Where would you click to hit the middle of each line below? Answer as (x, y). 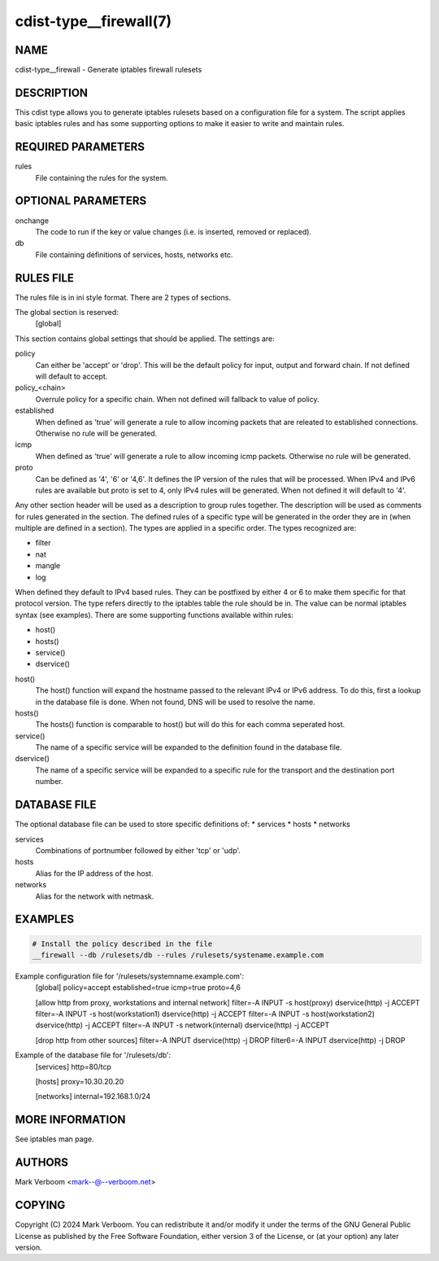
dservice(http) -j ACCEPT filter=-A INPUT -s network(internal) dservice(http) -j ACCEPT (183, 1025)
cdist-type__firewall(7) (93, 21)
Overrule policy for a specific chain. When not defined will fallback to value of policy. (177, 399)
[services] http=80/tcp (73, 1066)
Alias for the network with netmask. (95, 896)
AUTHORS (42, 1163)
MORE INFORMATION (70, 1120)
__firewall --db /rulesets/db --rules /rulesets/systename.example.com (178, 955)
